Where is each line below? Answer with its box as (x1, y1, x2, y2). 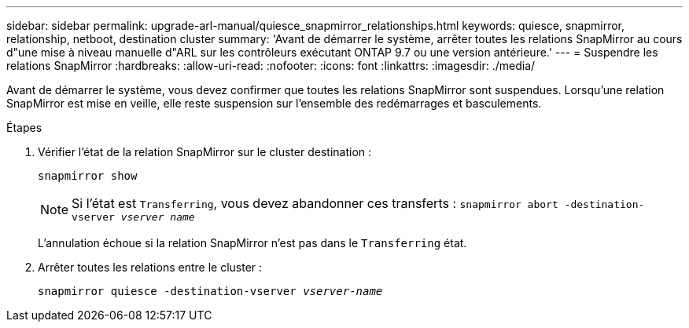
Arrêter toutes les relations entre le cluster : (38, 261, 263, 274)
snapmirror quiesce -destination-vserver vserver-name (38, 285, 383, 297)
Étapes (6, 121, 42, 134)
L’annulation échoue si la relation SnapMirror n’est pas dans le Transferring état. (38, 236, 467, 250)
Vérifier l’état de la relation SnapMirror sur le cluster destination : (38, 145, 372, 159)
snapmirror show (38, 169, 138, 182)
